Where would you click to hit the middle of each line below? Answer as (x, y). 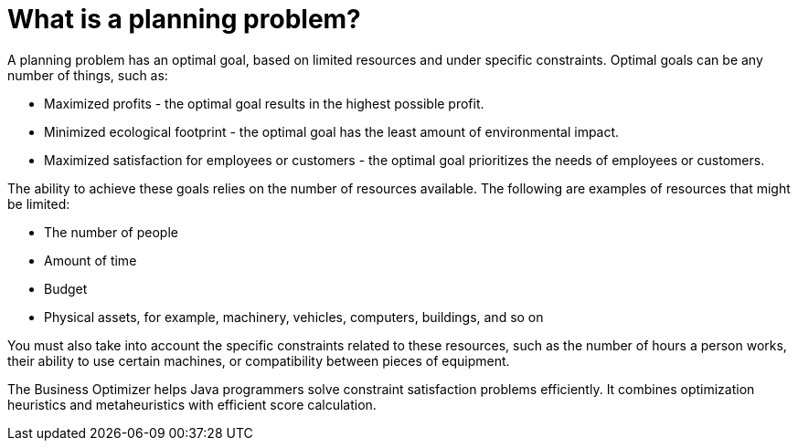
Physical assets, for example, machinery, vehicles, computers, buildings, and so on (294, 317)
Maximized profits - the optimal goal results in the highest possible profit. (264, 103)
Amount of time (90, 260)
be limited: (39, 203)
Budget (66, 288)
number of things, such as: (88, 75)
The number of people (111, 232)
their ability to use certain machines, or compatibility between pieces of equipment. (259, 360)
